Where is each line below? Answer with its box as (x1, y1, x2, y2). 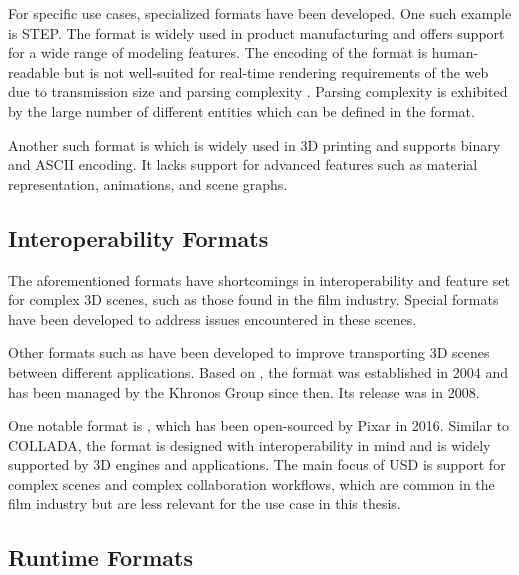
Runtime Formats (8, 542, 193, 573)
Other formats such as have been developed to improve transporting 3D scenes (8, 342, 490, 363)
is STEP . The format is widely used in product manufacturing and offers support (8, 22, 505, 43)
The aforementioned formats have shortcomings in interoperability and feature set (8, 269, 510, 290)
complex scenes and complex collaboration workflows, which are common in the (8, 473, 495, 494)
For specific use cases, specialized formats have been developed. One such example (8, 3, 512, 23)
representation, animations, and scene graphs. (8, 173, 288, 194)
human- (431, 42, 479, 63)
